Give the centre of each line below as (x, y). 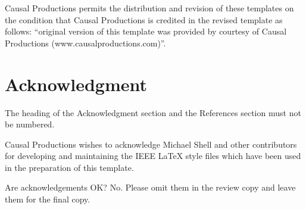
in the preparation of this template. (69, 167)
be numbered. (30, 124)
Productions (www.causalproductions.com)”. (85, 43)
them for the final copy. (48, 199)
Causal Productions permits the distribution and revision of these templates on (149, 8)
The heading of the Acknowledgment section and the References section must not (153, 112)
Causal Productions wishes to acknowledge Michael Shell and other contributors (151, 144)
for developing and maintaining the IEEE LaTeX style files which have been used (153, 156)
